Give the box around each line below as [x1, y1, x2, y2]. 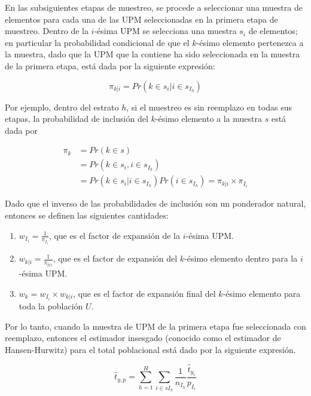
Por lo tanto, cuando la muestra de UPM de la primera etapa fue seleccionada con [5, 320, 306, 332]
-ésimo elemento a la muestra [155, 112, 262, 125]
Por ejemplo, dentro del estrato [5, 100, 119, 113]
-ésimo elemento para [222, 287, 301, 299]
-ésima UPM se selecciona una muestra [94, 24, 237, 37]
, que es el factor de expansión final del [73, 287, 216, 299]
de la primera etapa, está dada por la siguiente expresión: [5, 59, 215, 72]
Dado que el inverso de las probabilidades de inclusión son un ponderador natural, [5, 197, 306, 210]
